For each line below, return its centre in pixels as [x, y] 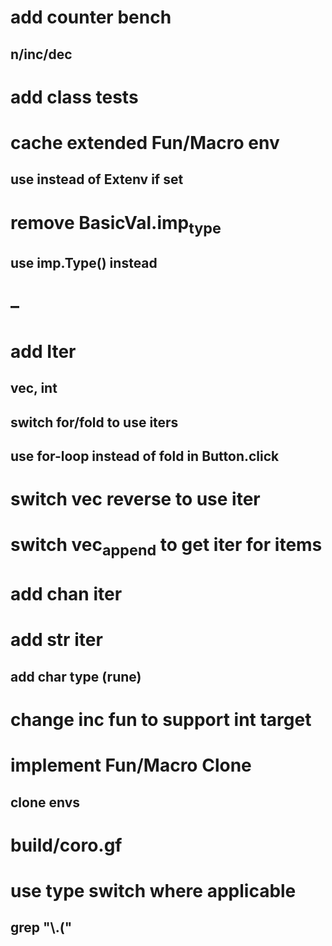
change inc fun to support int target [161, 719]
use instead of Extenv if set [97, 179]
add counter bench [91, 17]
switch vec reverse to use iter [135, 499]
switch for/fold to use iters [94, 422]
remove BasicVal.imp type [116, 224]
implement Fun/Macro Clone [131, 765]
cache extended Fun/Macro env [145, 142]
